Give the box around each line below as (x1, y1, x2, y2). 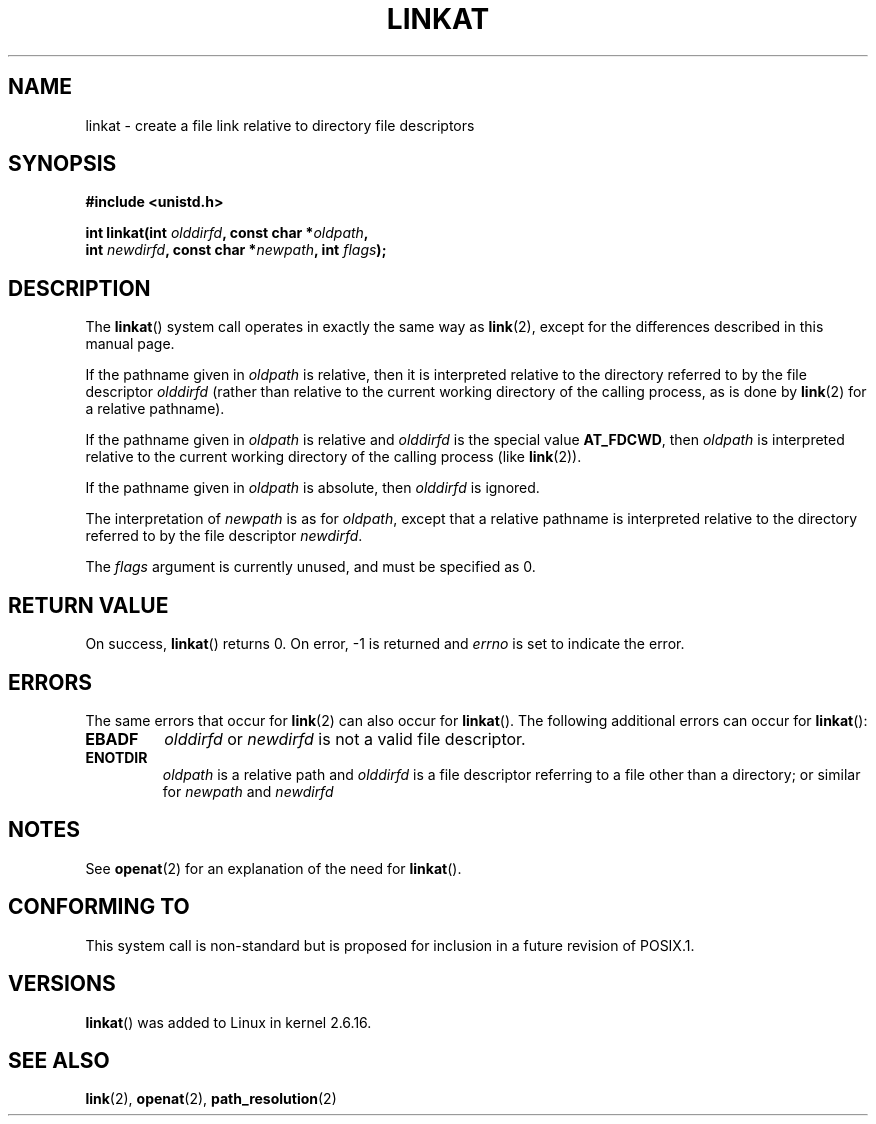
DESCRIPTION (8, 275, 151, 301)
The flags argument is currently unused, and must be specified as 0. (85, 558, 536, 576)
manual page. (85, 335, 175, 353)
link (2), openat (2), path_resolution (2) (85, 1090, 337, 1108)
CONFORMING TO (8, 894, 190, 920)
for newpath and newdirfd (162, 782, 334, 800)
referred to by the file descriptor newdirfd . (85, 527, 363, 545)
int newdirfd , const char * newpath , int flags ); (85, 241, 387, 259)
